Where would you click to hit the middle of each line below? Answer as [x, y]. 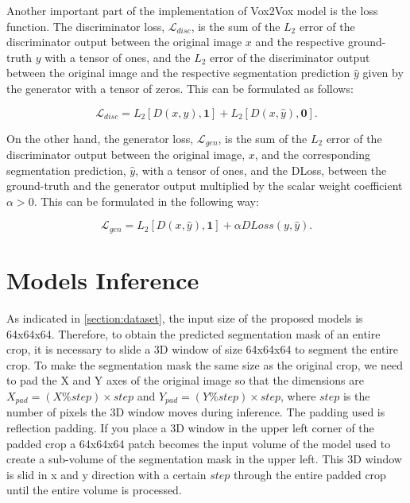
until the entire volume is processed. [94, 490]
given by [383, 73]
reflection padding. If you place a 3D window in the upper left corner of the [190, 427]
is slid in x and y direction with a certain [106, 474]
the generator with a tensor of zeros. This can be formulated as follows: [180, 88]
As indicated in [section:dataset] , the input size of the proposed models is [185, 317]
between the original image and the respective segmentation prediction [178, 73]
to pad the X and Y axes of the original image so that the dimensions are [185, 380]
